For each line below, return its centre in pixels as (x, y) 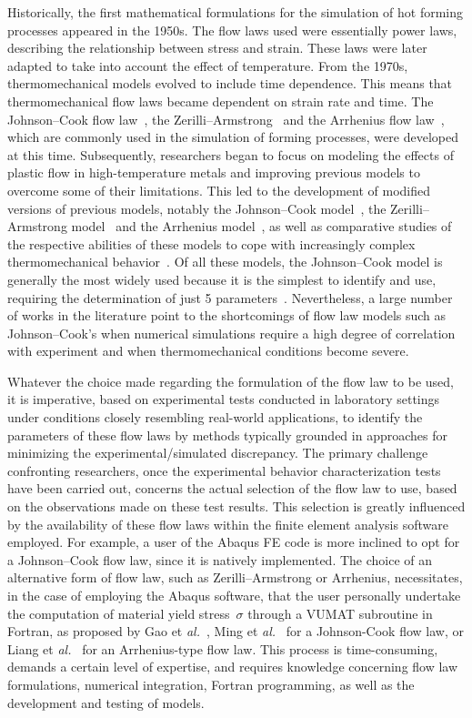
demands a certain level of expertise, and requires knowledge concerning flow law (233, 667)
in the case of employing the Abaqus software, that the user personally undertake (234, 595)
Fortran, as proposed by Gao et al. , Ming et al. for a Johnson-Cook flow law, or (236, 631)
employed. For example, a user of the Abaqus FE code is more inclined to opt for (234, 542)
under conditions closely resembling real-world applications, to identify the (215, 417)
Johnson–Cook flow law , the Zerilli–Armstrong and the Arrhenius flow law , (226, 119)
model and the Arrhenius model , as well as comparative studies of (261, 226)
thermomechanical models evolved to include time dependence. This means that (230, 83)
